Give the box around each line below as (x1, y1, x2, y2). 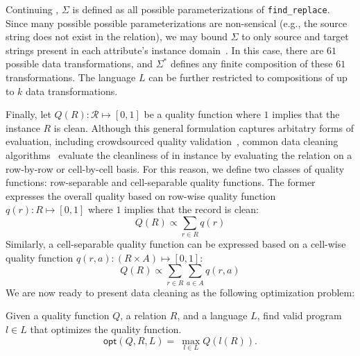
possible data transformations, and (6, 56, 153, 71)
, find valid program (257, 308, 342, 323)
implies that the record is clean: (124, 202, 259, 217)
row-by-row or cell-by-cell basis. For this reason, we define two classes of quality (6, 161, 345, 176)
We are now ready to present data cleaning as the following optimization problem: (6, 285, 355, 299)
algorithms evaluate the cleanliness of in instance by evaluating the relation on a (6, 148, 352, 162)
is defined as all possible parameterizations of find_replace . (72, 2, 330, 16)
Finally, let (6, 107, 51, 121)
